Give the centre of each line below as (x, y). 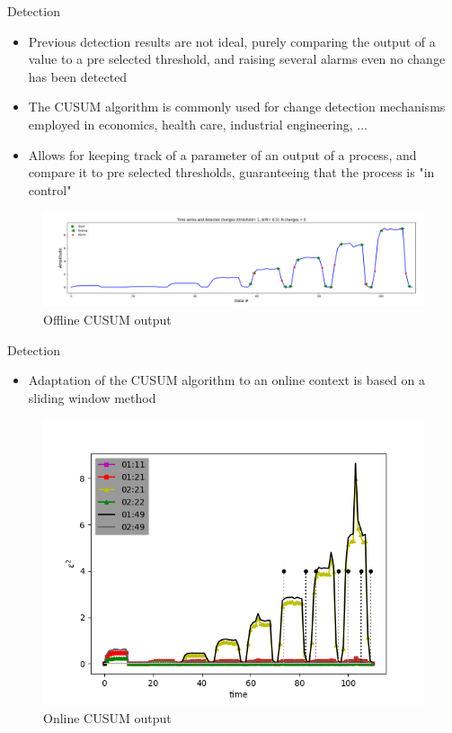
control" (50, 189)
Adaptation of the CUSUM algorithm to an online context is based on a (227, 380)
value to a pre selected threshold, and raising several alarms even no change (237, 59)
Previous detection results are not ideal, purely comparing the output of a (232, 41)
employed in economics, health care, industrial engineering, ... (198, 124)
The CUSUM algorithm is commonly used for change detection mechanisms (237, 107)
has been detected (78, 76)
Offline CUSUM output (107, 319)
